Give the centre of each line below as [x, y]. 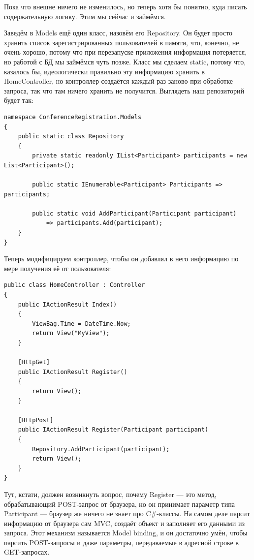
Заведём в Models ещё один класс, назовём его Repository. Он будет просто [118, 33]
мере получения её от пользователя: [58, 268]
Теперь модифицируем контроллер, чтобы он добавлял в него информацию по [121, 259]
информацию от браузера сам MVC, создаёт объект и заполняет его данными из [124, 523]
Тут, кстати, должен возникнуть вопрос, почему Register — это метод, [110, 494]
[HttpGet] [34, 362]
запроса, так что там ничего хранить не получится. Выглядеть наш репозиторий [124, 90]
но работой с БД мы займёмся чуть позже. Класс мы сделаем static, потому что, [125, 61]
